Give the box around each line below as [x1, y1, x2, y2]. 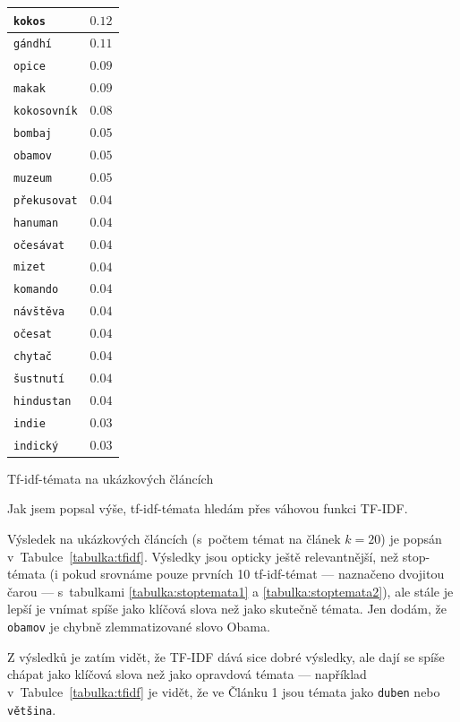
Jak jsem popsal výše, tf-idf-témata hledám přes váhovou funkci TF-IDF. [7, 499, 408, 518]
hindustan [13, 394, 72, 408]
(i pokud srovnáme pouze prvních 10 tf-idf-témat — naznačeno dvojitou [49, 564, 445, 583]
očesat [13, 328, 52, 341]
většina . [7, 700, 56, 718]
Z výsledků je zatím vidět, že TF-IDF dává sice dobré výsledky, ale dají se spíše [7, 647, 445, 666]
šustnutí [13, 373, 65, 385]
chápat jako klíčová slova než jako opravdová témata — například [7, 665, 367, 683]
